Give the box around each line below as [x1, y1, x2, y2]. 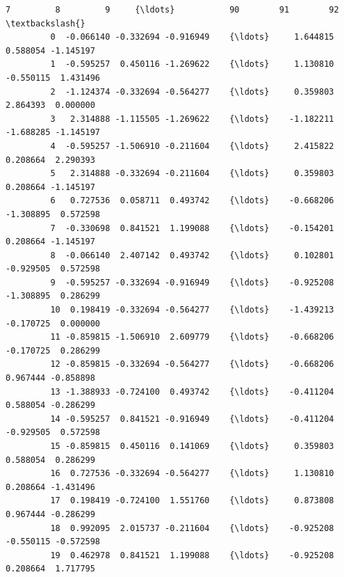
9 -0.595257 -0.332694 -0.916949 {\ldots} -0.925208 [50, 277, 334, 287]
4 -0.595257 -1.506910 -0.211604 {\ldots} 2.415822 [50, 141, 334, 151]
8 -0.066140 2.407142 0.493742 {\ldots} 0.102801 [50, 250, 334, 260]
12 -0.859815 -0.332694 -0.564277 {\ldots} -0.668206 [50, 359, 334, 370]
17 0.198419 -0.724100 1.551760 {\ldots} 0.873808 [50, 496, 334, 506]
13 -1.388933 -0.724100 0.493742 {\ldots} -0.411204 [50, 386, 334, 397]
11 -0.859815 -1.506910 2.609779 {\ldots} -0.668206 [50, 332, 334, 342]
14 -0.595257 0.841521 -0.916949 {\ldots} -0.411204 [50, 413, 334, 424]
